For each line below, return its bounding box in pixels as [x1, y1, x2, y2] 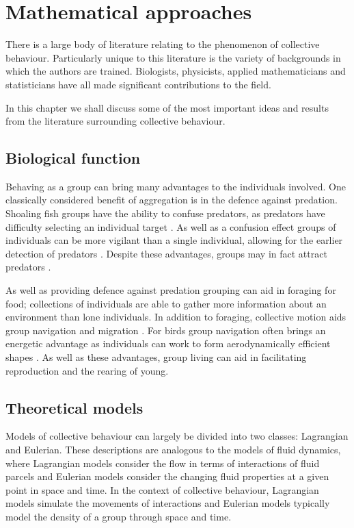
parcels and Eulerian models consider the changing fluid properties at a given [5, 469, 329, 483]
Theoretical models [5, 397, 144, 418]
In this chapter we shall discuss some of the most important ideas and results [5, 100, 329, 114]
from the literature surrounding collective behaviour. [5, 114, 226, 128]
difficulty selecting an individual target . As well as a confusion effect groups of [5, 219, 336, 234]
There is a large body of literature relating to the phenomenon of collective [5, 37, 320, 51]
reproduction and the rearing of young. [5, 363, 169, 377]
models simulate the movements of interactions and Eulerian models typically [5, 496, 330, 510]
